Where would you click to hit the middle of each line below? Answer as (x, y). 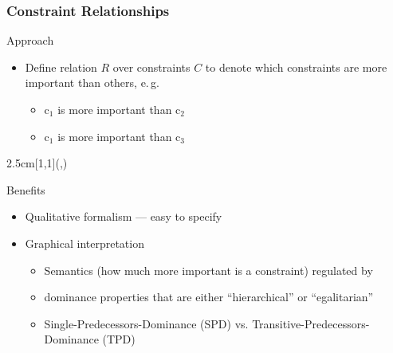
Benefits (26, 189)
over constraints (151, 67)
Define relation (61, 67)
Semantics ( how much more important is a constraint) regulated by (208, 270)
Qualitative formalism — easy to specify (124, 216)
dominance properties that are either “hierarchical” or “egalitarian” (209, 297)
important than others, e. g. (92, 82)
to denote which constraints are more (296, 67)
